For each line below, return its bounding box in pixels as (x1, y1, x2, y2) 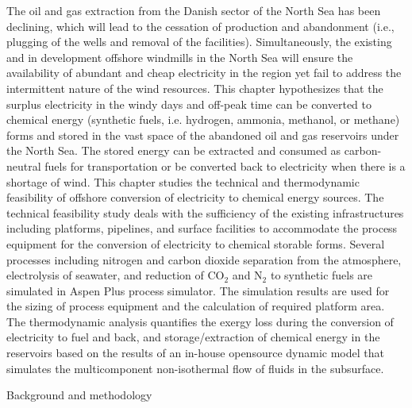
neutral (6, 157, 41, 174)
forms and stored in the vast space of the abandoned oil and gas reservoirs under (6, 126, 399, 143)
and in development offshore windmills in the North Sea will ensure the (6, 48, 353, 65)
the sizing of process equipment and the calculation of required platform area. (6, 298, 385, 314)
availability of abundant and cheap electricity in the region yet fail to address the (6, 64, 402, 81)
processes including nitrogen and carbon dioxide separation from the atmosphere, (6, 251, 402, 268)
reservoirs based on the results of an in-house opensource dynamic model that (6, 344, 384, 361)
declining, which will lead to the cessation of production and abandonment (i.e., (6, 17, 395, 34)
